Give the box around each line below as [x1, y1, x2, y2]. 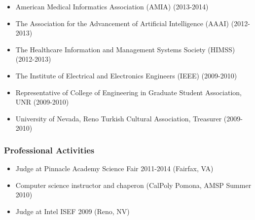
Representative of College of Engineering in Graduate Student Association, [15, 87, 242, 97]
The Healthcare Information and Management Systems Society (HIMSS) [15, 44, 235, 54]
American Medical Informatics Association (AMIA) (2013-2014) [15, 1, 209, 11]
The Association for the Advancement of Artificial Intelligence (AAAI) [15, 18, 229, 28]
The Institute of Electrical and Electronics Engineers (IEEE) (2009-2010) [15, 70, 237, 80]
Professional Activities [4, 144, 95, 156]
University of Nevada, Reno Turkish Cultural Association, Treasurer [15, 113, 222, 123]
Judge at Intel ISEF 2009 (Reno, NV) [15, 206, 130, 216]
